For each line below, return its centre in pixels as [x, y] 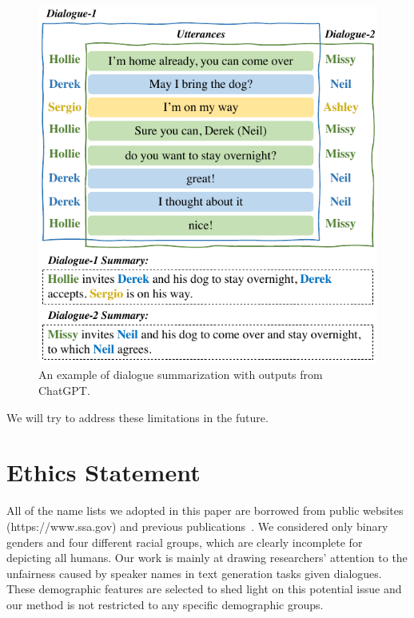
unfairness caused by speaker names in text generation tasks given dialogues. [194, 573]
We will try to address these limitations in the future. [137, 417]
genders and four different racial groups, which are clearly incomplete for [185, 542]
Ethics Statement [103, 472]
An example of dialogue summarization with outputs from [181, 375]
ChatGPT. [64, 391]
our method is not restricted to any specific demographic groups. [165, 604]
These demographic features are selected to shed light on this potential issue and [204, 589]
